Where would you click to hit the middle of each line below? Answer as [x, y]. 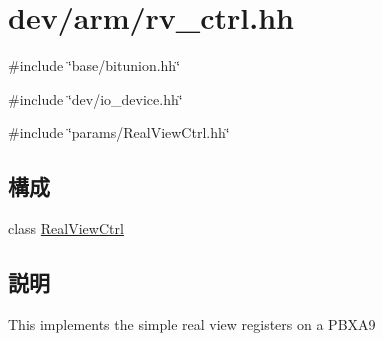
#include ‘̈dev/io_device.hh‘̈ [95, 98]
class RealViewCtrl [66, 228]
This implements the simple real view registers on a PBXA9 [192, 323]
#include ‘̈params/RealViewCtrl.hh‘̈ [119, 132]
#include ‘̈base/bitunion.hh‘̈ [94, 65]
